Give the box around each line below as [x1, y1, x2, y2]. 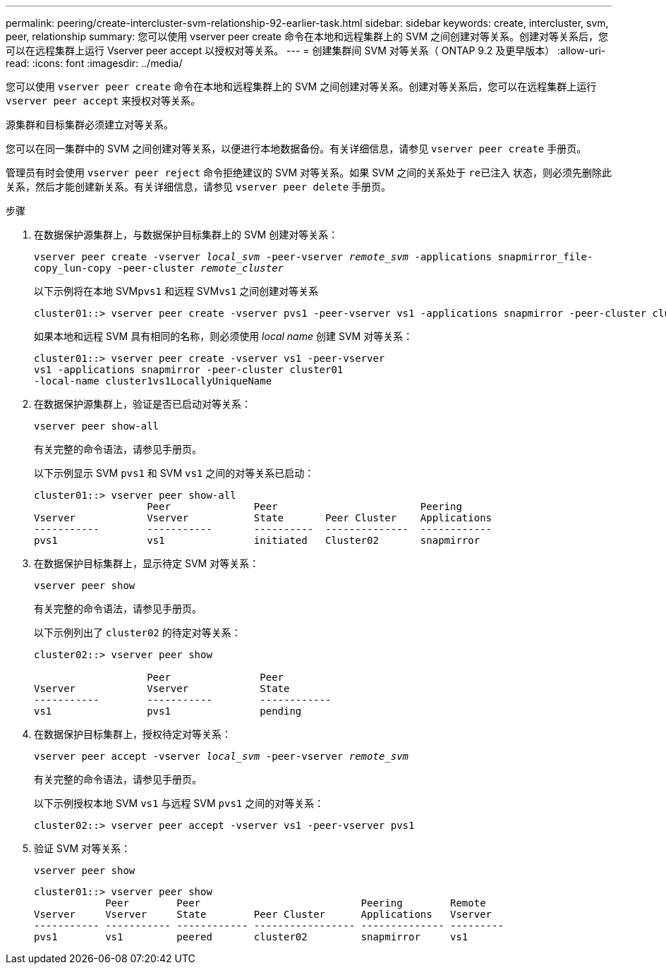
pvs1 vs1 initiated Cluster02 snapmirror [34, 535, 480, 546]
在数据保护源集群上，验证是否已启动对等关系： [34, 398, 251, 410]
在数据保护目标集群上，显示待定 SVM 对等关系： [34, 557, 260, 569]
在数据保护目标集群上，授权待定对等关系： [34, 728, 231, 740]
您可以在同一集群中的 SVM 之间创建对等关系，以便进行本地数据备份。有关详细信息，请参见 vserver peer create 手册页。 [6, 143, 587, 154]
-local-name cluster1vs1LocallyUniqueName [34, 375, 272, 387]
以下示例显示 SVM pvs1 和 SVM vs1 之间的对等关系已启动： [34, 467, 315, 479]
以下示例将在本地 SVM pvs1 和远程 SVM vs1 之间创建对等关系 [34, 285, 319, 297]
